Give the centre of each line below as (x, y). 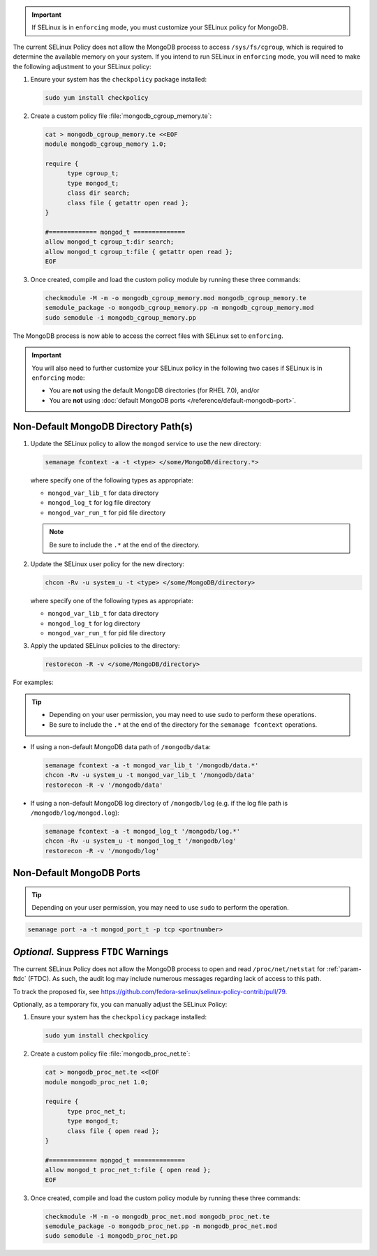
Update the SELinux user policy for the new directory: (108, 564)
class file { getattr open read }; (128, 203)
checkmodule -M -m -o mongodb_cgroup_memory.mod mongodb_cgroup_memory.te (176, 298)
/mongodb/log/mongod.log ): (75, 813)
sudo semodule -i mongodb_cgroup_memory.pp (121, 317)
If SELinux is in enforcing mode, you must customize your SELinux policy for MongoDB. (160, 27)
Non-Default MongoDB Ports (77, 873)
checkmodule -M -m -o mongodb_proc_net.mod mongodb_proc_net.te (157, 1216)
